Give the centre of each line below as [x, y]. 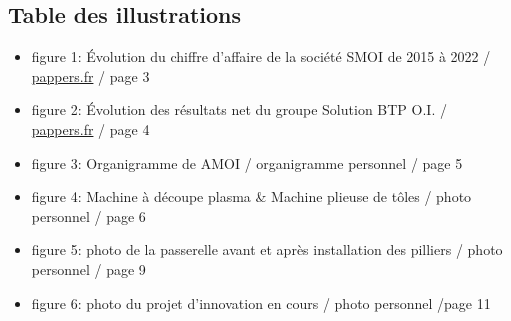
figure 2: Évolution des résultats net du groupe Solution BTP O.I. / [239, 109]
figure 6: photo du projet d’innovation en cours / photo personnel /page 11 [261, 302]
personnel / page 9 [88, 268]
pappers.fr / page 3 [90, 75]
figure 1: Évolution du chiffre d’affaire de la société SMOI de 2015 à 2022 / [261, 56]
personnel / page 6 [88, 215]
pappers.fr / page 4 [90, 128]
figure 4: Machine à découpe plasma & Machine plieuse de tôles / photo [251, 196]
